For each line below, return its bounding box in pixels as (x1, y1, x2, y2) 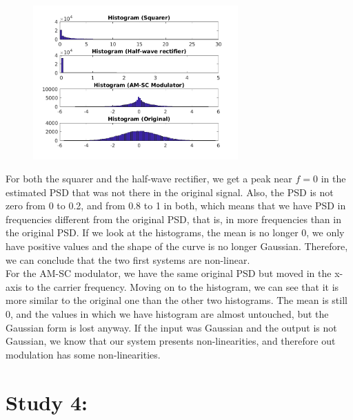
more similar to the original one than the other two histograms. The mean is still (6, 293, 347, 307)
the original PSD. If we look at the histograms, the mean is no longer (6, 225, 299, 240)
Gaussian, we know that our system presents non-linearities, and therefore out (6, 334, 336, 348)
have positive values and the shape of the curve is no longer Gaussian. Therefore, (6, 239, 348, 254)
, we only (306, 225, 345, 240)
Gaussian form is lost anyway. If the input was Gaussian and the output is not (6, 320, 337, 334)
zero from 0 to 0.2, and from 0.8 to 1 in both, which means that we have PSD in (6, 198, 346, 213)
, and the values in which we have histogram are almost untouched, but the (10, 307, 329, 321)
